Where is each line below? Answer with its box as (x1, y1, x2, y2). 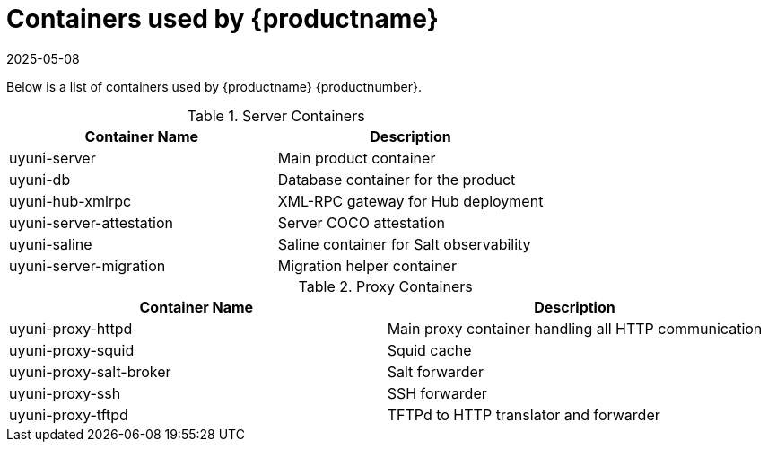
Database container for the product (277, 170, 516, 189)
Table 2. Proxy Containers (298, 277, 473, 295)
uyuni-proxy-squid (9, 340, 135, 359)
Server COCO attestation (277, 213, 445, 232)
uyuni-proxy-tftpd (9, 405, 128, 424)
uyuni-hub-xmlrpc (9, 191, 132, 210)
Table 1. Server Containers (187, 106, 365, 125)
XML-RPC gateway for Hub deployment (277, 191, 544, 210)
